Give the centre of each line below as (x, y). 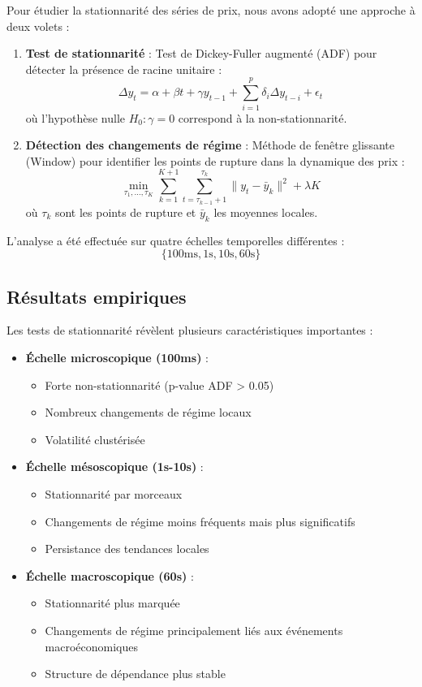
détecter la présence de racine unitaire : (124, 69)
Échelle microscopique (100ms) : (117, 357)
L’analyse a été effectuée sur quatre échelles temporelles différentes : (176, 240)
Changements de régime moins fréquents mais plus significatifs (200, 521)
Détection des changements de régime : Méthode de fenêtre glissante (210, 145)
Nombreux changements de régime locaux (148, 412)
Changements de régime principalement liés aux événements (194, 630)
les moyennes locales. (266, 212)
